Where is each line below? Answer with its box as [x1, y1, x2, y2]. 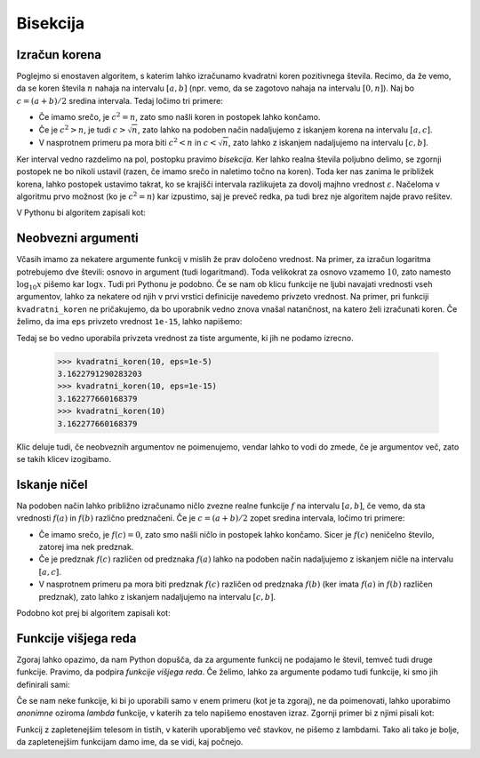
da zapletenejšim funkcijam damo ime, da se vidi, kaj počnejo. [16, 737, 244, 747]
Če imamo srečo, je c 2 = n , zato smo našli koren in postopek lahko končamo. [38, 111, 321, 123]
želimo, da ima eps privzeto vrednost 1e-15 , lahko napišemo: [16, 316, 243, 327]
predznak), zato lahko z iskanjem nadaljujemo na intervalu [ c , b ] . [38, 591, 276, 602]
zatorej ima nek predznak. [38, 542, 134, 553]
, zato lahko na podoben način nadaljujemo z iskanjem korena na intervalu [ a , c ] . [138, 124, 433, 135]
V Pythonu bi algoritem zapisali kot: [16, 207, 146, 218]
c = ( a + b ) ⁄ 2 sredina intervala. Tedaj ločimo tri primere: [16, 95, 224, 106]
